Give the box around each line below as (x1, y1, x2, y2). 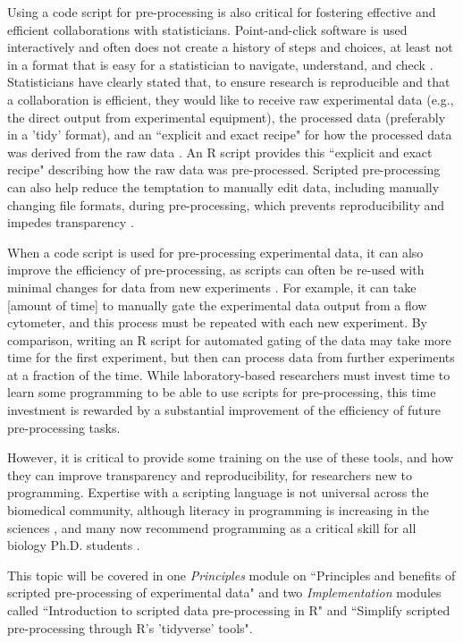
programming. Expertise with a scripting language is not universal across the (7, 483, 429, 502)
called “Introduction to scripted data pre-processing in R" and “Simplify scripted (7, 601, 450, 619)
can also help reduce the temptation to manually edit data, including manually (7, 177, 440, 196)
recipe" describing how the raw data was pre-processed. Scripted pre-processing (7, 160, 441, 179)
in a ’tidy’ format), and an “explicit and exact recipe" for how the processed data (7, 125, 452, 144)
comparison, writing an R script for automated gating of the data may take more (7, 330, 451, 349)
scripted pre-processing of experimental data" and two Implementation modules (7, 583, 442, 602)
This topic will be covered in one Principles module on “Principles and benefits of (7, 565, 456, 584)
